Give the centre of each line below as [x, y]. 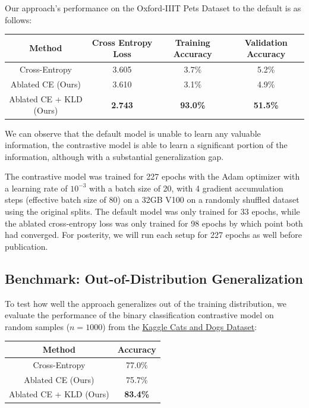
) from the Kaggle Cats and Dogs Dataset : [180, 326]
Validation [266, 42]
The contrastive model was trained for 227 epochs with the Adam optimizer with [152, 176]
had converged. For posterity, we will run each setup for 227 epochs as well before [154, 235]
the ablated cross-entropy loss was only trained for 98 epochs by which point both [154, 223]
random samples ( [37, 326]
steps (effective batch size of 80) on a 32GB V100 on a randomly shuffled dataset [152, 200]
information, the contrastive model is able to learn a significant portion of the [146, 145]
